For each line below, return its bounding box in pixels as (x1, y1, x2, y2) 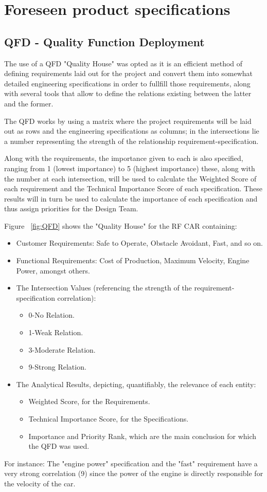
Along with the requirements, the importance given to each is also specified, (4, 153, 243, 163)
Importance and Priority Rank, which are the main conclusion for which (28, 430, 257, 441)
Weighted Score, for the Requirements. (28, 396, 150, 407)
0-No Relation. (28, 309, 75, 320)
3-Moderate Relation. (28, 344, 96, 355)
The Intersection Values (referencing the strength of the (16, 282, 192, 293)
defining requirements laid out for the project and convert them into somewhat (4, 68, 253, 79)
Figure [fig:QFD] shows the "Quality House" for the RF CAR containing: (4, 220, 237, 231)
